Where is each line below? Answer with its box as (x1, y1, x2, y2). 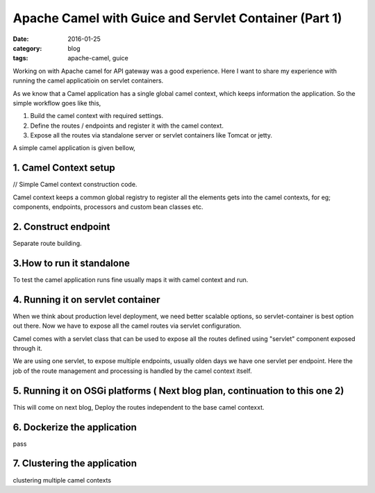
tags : (12, 54, 28, 62)
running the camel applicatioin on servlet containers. (12, 76, 164, 85)
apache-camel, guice (67, 54, 128, 62)
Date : (12, 35, 29, 43)
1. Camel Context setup (12, 162, 115, 174)
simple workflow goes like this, (12, 99, 101, 107)
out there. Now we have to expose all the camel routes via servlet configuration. (12, 321, 242, 330)
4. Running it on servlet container (12, 294, 160, 306)
